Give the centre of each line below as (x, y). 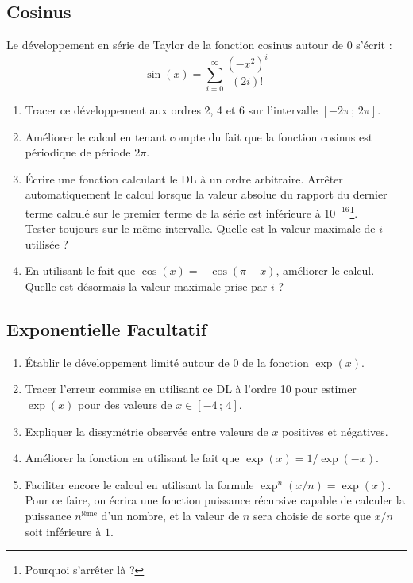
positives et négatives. (335, 431)
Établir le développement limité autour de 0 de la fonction (167, 362)
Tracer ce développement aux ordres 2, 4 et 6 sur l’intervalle (172, 110)
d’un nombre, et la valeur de (170, 516)
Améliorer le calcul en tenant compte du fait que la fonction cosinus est (199, 136)
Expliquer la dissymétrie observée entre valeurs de (147, 431)
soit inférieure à (63, 531)
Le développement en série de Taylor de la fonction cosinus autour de (175, 45)
